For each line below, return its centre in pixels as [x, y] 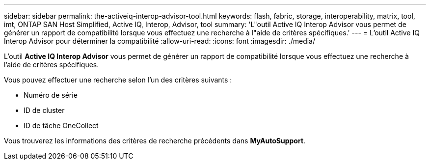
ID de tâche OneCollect [61, 125]
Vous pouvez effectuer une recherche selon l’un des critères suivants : [118, 80]
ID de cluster [44, 110]
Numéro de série [51, 95]
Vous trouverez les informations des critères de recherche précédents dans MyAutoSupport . [155, 141]
